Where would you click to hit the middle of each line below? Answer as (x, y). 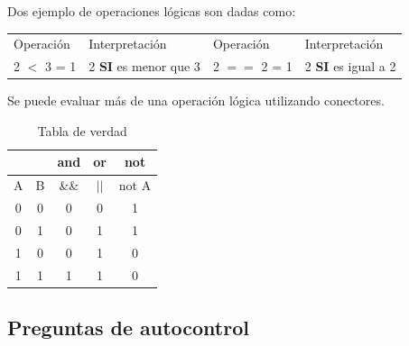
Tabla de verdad (82, 130)
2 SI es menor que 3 (144, 66)
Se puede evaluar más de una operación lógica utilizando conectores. (196, 100)
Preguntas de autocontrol (128, 328)
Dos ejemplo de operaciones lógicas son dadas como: (152, 11)
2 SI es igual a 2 (350, 66)
